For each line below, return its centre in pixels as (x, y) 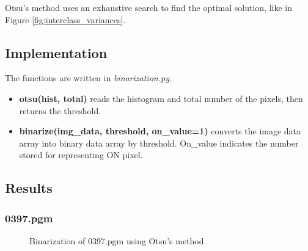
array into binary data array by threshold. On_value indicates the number (159, 143)
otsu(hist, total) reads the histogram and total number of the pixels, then (161, 98)
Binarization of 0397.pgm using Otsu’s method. (118, 240)
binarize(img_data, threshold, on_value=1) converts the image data (160, 131)
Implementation (56, 52)
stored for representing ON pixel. (81, 155)
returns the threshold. (60, 110)
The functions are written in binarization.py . (88, 78)
